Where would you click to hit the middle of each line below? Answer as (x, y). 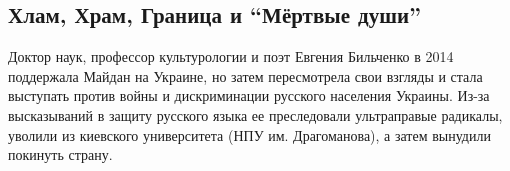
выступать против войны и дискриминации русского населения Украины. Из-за (249, 95)
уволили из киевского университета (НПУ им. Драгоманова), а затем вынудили (249, 134)
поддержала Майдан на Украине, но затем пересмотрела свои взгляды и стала (245, 75)
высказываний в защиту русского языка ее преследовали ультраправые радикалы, (255, 114)
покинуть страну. (60, 154)
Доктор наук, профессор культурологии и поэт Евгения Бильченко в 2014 (231, 56)
